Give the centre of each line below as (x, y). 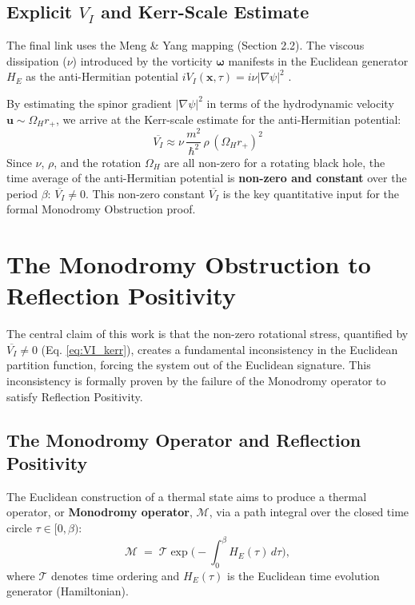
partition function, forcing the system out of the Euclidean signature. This (189, 365)
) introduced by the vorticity (142, 60)
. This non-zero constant (146, 193)
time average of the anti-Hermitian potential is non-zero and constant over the (207, 178)
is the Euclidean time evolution (303, 575)
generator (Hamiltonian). (68, 591)
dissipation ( (37, 60)
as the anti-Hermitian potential (102, 76)
